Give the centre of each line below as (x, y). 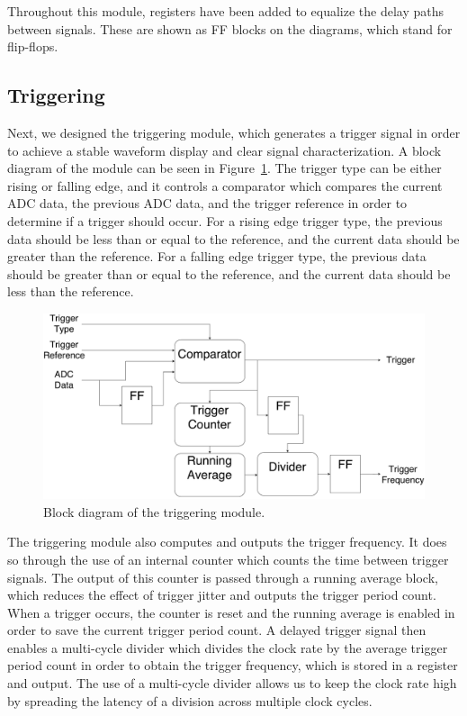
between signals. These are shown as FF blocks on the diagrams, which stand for (230, 28)
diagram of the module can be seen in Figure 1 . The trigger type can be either (225, 168)
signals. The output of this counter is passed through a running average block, (223, 577)
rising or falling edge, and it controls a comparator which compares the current (225, 185)
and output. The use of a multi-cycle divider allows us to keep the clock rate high (232, 683)
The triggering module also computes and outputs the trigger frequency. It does (227, 542)
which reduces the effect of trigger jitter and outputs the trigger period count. (222, 595)
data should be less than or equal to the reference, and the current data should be (233, 238)
